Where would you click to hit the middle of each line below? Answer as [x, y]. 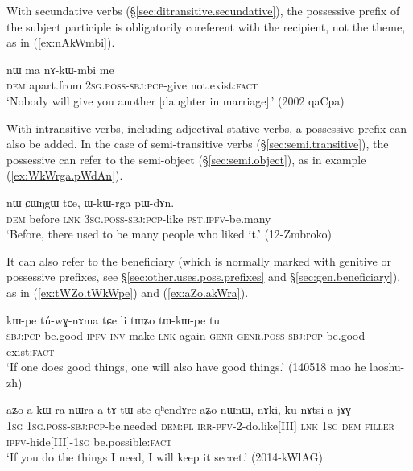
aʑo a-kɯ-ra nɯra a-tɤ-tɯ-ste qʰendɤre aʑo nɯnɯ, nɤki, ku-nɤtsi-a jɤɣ [179, 409]
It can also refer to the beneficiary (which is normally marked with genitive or [199, 260]
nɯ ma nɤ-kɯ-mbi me [60, 69]
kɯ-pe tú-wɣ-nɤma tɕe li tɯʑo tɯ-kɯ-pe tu [114, 319]
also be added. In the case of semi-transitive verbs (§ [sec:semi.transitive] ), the [198, 144]
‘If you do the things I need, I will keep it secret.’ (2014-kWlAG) [165, 457]
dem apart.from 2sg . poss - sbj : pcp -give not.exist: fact [132, 85]
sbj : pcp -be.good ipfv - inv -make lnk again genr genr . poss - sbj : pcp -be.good [186, 335]
